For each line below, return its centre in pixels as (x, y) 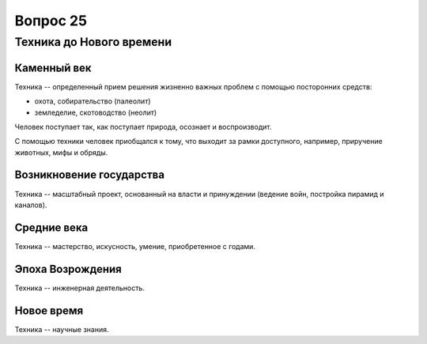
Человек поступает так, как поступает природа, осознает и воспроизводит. (143, 127)
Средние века (51, 227)
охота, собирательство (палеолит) (93, 101)
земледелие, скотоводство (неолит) (96, 112)
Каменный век (53, 68)
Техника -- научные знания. (62, 329)
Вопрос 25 (51, 21)
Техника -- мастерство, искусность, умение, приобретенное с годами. (135, 246)
